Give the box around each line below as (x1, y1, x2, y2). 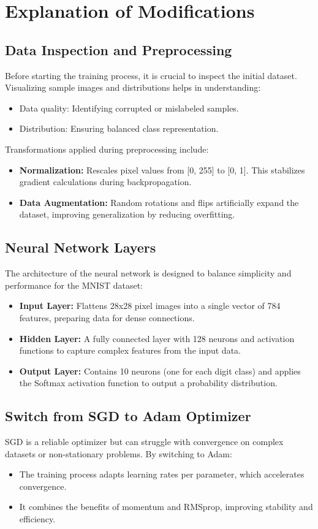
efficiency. (19, 512, 56, 525)
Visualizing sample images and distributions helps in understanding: (5, 81, 261, 94)
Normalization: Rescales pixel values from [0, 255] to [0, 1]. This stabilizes (19, 163, 305, 176)
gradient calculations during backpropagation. (19, 175, 192, 188)
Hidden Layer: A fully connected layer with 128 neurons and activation (19, 332, 295, 344)
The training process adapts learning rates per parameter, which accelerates (19, 468, 305, 481)
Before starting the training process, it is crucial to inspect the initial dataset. (5, 69, 297, 82)
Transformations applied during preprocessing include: (5, 142, 209, 155)
